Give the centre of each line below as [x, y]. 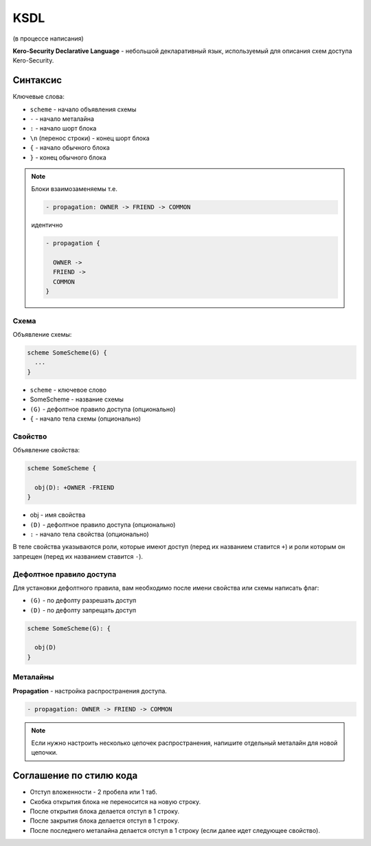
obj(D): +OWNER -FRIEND [75, 487]
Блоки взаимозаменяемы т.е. [75, 189]
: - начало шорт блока [63, 129]
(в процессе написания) [48, 38]
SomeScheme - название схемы [77, 399]
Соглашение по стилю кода [75, 776]
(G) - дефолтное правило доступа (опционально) [103, 409]
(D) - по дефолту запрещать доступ [83, 610]
